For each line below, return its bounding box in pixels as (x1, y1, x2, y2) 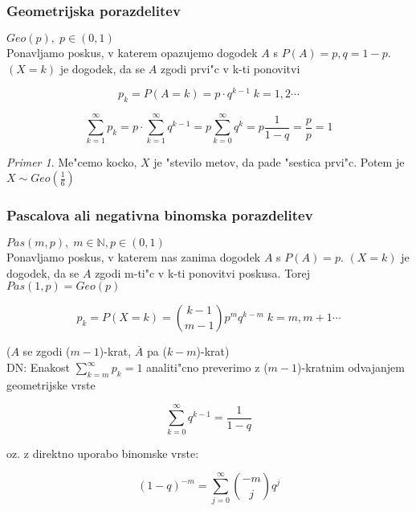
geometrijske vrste (6, 376, 96, 393)
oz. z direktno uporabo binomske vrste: (6, 444, 199, 461)
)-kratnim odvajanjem (297, 359, 405, 375)
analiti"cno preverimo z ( (146, 359, 268, 375)
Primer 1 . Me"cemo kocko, (6, 154, 137, 171)
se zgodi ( (22, 343, 71, 360)
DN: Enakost (6, 359, 71, 375)
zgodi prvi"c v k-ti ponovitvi (160, 60, 300, 76)
